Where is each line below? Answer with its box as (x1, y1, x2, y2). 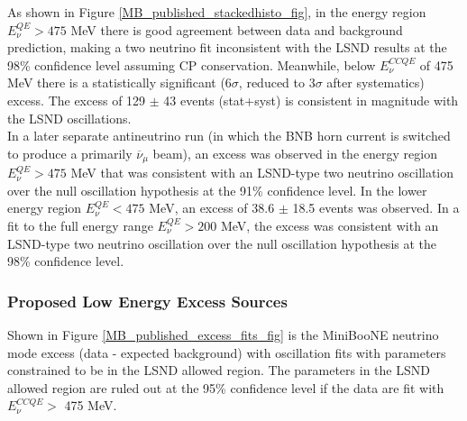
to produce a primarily (7, 143, 133, 162)
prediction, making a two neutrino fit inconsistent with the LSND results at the (7, 38, 447, 57)
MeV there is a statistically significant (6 (7, 73, 232, 92)
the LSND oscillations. (7, 108, 132, 127)
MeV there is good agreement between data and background (70, 20, 403, 39)
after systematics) (326, 73, 425, 92)
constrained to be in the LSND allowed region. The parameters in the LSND (7, 361, 430, 380)
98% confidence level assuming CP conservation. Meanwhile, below (7, 55, 376, 74)
